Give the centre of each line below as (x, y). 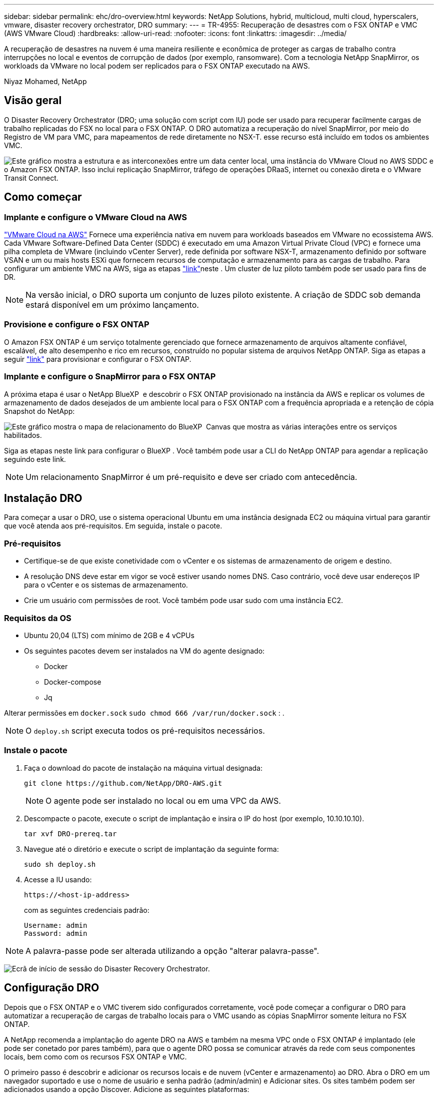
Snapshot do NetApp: (39, 411)
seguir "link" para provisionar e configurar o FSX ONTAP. (98, 359)
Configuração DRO (52, 988)
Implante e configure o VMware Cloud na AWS (96, 217)
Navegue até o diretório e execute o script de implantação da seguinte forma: (151, 849)
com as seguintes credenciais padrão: (87, 910)
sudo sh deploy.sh (60, 864)
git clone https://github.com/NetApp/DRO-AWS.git (123, 783)
